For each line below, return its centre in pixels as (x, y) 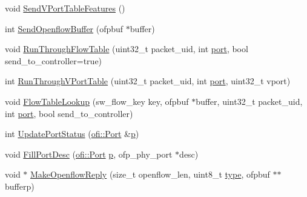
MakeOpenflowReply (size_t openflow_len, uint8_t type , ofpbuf (150, 174)
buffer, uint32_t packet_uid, (249, 101)
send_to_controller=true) (54, 60)
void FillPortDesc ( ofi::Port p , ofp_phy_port (89, 154)
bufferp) (20, 186)
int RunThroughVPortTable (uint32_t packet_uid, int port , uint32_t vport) (148, 81)
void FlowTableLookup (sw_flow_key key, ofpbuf (97, 101)
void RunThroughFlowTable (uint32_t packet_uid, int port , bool (127, 49)
